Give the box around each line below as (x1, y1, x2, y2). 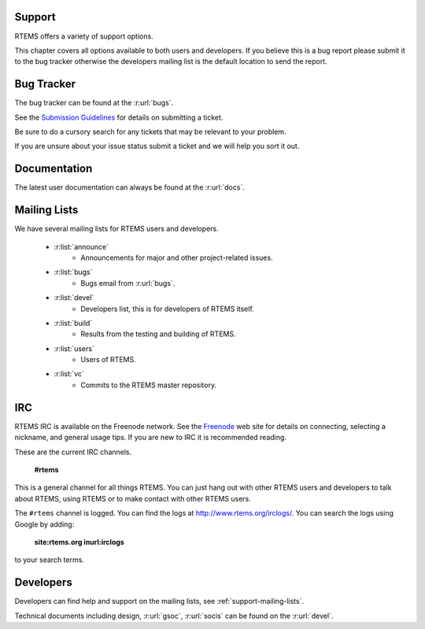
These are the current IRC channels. (14, 447, 132, 457)
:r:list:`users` (54, 343, 94, 353)
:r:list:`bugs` (54, 268, 93, 277)
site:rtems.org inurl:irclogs (34, 537, 125, 546)
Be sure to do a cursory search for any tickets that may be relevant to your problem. (14, 127, 286, 136)
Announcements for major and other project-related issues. (80, 253, 273, 262)
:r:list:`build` (54, 318, 93, 327)
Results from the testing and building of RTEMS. (80, 329, 236, 339)
